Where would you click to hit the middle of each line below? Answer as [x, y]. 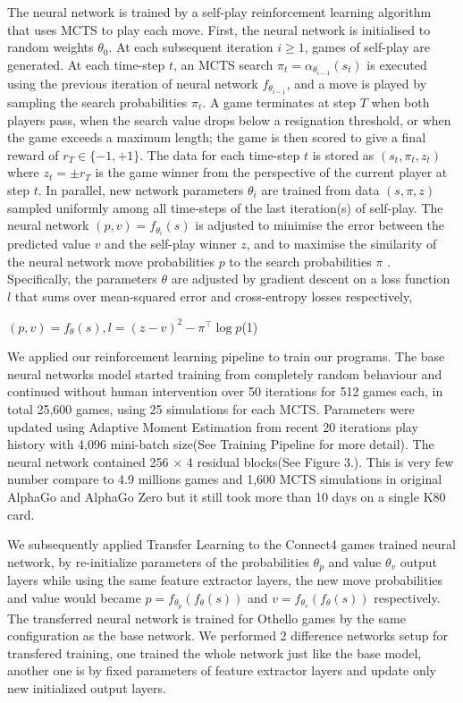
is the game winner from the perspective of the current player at [271, 172]
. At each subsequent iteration [191, 47]
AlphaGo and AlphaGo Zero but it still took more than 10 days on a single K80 [227, 496]
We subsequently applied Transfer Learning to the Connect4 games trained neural [231, 544]
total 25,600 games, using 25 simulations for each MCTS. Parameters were [211, 408]
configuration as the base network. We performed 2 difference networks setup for [227, 635]
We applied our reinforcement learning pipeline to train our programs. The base [226, 356]
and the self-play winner [171, 244]
